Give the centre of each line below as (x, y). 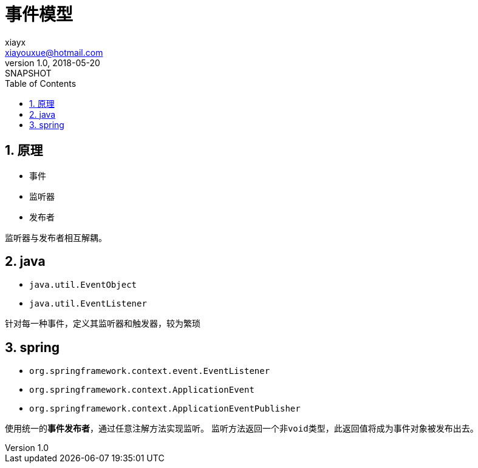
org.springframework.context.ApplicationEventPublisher (165, 409)
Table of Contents (41, 83)
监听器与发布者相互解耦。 (56, 237)
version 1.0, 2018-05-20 (53, 63)
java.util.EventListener (88, 304)
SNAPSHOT (28, 73)
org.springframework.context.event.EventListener (150, 371)
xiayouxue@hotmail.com (54, 52)
